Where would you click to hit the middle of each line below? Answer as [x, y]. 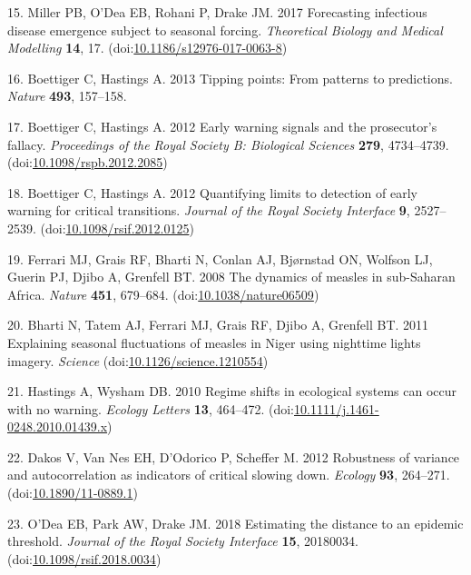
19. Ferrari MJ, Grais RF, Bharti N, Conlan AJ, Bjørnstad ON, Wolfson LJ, [220, 258]
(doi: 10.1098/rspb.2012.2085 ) [88, 162]
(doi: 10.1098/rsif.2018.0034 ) [84, 558]
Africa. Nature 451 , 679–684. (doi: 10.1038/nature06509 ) [163, 294]
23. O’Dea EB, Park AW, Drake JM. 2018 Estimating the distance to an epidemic [235, 523]
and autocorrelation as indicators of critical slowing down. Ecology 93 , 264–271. [229, 475]
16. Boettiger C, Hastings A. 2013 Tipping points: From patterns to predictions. [230, 78]
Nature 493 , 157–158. [67, 96]
